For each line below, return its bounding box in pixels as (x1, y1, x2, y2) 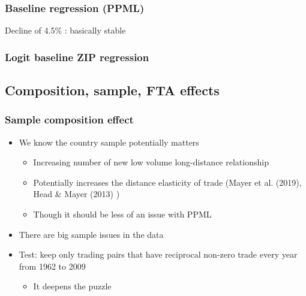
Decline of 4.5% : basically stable (5, 24, 126, 37)
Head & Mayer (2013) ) (33, 188, 120, 200)
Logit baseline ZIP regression (5, 49, 149, 64)
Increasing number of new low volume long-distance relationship (33, 156, 269, 168)
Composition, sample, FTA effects (5, 81, 220, 99)
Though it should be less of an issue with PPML (33, 208, 212, 221)
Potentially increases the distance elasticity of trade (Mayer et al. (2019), (33, 176, 302, 188)
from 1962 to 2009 (19, 259, 86, 272)
